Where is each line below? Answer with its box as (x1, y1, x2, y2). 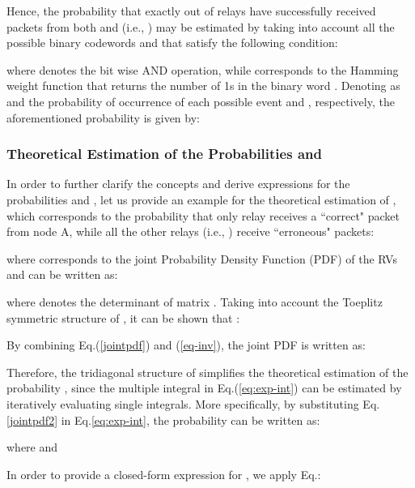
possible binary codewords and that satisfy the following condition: (6, 34, 338, 51)
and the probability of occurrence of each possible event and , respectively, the (6, 92, 395, 109)
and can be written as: (6, 266, 118, 283)
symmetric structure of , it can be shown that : (6, 309, 240, 326)
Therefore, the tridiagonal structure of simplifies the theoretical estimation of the (6, 363, 409, 380)
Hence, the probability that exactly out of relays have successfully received (6, 2, 376, 19)
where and (6, 439, 58, 456)
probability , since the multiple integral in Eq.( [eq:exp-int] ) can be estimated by (6, 379, 402, 396)
